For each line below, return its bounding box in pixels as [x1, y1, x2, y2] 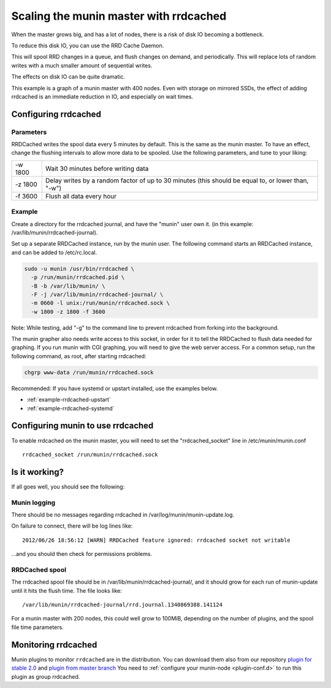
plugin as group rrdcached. [11, 673, 80, 680]
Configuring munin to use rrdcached [11, 421, 154, 431]
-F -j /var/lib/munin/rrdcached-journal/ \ [31, 291, 164, 298]
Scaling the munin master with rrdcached [11, 9, 227, 23]
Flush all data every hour [45, 192, 117, 200]
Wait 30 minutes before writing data [45, 164, 149, 173]
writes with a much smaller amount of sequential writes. [11, 61, 153, 69]
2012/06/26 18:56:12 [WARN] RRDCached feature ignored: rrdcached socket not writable [22, 536, 291, 544]
